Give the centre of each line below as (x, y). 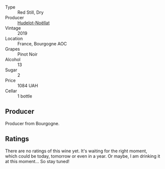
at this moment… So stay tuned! (37, 161)
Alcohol (13, 59)
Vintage (13, 28)
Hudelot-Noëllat (34, 23)
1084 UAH (28, 85)
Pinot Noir (28, 54)
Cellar (11, 91)
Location (14, 38)
